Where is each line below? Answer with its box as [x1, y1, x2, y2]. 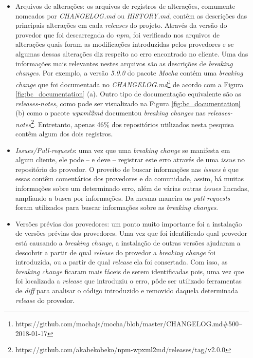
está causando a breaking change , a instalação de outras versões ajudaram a [15, 237, 241, 247]
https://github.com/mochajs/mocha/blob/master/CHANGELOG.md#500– [15, 319, 242, 329]
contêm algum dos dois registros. [15, 129, 113, 139]
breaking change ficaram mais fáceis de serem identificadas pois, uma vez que [15, 266, 244, 276]
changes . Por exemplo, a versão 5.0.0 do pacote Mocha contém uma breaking [15, 68, 243, 78]
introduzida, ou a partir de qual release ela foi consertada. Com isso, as [15, 257, 228, 267]
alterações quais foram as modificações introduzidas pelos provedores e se [15, 39, 234, 49]
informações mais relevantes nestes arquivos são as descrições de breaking [15, 58, 233, 68]
